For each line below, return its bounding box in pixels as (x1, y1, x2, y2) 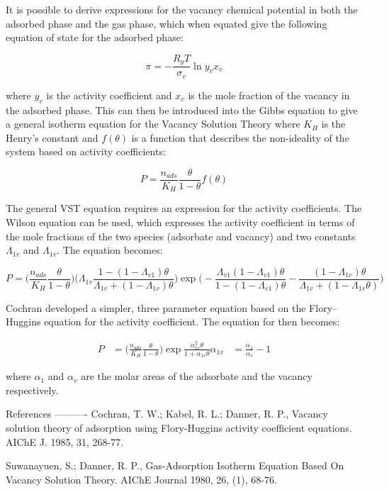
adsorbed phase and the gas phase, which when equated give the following (6, 16, 327, 30)
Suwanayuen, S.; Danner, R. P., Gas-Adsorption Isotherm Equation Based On (6, 458, 344, 473)
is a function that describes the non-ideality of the (131, 130, 349, 145)
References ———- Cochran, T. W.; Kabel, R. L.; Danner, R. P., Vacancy (6, 406, 328, 421)
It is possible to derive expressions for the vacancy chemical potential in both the (6, 2, 358, 16)
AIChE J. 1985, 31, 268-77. (6, 434, 124, 449)
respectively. (6, 382, 59, 397)
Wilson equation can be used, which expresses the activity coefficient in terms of (6, 215, 355, 229)
